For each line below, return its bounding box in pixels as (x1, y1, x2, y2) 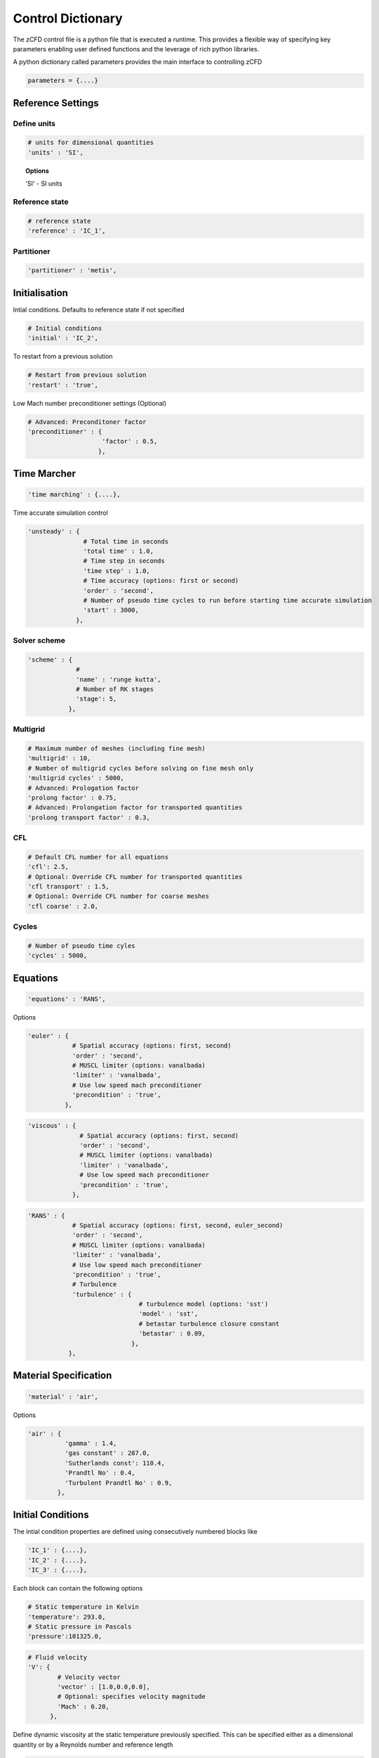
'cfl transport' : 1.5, (27, 883, 110, 891)
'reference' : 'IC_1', (27, 227, 106, 235)
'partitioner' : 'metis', (27, 267, 117, 274)
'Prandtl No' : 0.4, (64, 1469, 136, 1477)
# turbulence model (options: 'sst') (138, 1300, 269, 1308)
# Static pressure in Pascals (27, 1622, 132, 1631)
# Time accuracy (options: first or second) (83, 577, 239, 585)
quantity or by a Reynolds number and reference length (13, 1740, 173, 1749)
